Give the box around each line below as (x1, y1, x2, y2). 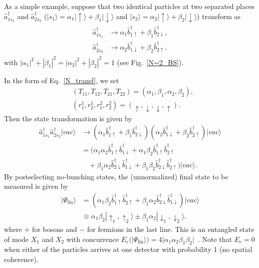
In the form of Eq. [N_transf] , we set (4, 75, 119, 85)
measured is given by (4, 181, 68, 191)
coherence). (4, 254, 39, 264)
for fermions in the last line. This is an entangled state (87, 224, 254, 234)
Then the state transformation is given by (4, 113, 132, 123)
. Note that (197, 233, 232, 244)
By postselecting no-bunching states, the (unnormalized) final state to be (4, 171, 228, 181)
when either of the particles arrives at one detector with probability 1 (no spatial (4, 244, 252, 254)
